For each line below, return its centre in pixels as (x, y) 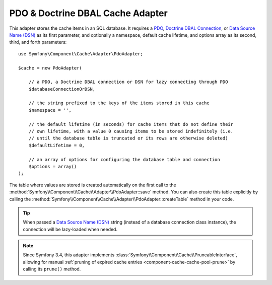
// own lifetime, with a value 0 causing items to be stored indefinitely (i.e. (131, 131)
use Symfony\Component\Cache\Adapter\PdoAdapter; (81, 54)
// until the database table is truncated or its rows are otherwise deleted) (128, 138)
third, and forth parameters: (38, 42)
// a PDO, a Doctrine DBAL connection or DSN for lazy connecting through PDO (128, 82)
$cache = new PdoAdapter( (50, 68)
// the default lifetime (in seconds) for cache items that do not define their (131, 124)
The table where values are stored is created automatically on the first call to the (93, 185)
